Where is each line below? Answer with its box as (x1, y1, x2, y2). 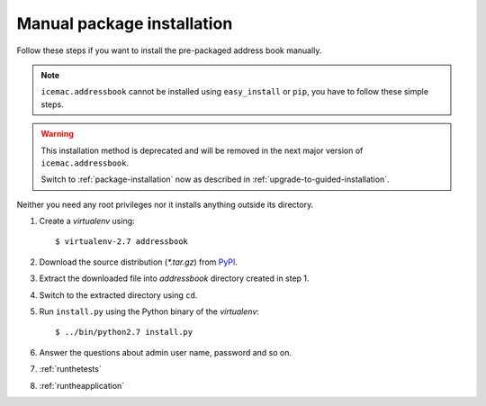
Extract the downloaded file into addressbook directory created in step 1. (39, 273, 310, 284)
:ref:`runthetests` (39, 364, 103, 374)
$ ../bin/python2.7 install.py (55, 327, 193, 338)
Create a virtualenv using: (39, 216, 135, 227)
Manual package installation (16, 14, 233, 33)
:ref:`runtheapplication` (39, 380, 125, 391)
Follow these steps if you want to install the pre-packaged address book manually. (16, 45, 322, 56)
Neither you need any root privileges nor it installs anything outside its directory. (16, 199, 314, 210)
